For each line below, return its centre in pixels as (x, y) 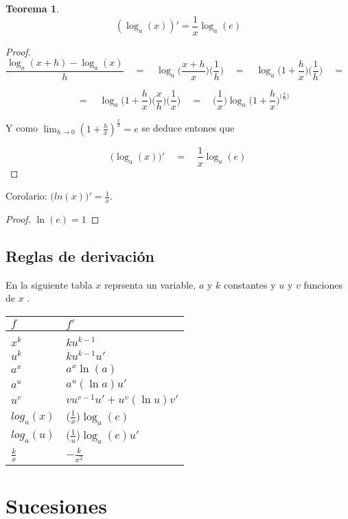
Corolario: (26, 196)
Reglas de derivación (80, 255)
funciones (323, 284)
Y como (22, 128)
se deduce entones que (188, 128)
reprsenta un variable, (150, 284)
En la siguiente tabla (49, 284)
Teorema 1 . (32, 8)
